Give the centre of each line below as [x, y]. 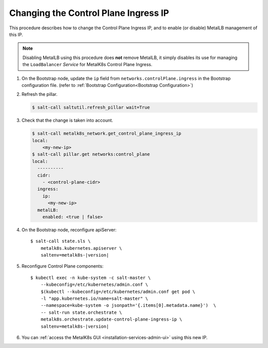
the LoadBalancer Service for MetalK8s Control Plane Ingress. [87, 65]
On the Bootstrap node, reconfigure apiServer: [69, 230]
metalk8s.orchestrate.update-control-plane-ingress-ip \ [111, 319]
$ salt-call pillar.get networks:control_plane [91, 154]
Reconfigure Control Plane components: [63, 266]
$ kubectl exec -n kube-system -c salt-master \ [91, 278]
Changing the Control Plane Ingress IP [89, 13]
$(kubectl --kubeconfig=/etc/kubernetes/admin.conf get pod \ [118, 291]
